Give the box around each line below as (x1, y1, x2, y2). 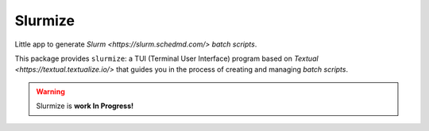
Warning (36, 87, 65, 96)
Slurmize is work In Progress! (36, 101, 134, 110)
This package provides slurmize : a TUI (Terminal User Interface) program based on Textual (14, 54, 319, 63)
